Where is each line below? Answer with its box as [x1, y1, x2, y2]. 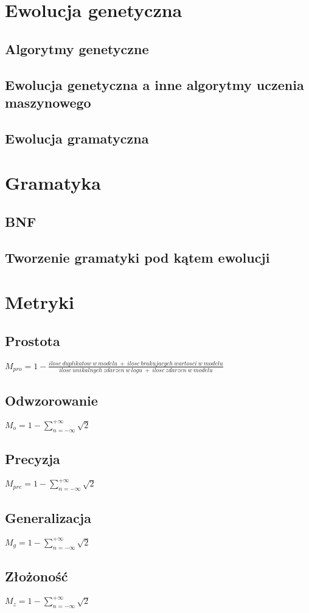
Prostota [5, 331, 60, 350]
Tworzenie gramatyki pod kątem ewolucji [5, 248, 270, 266]
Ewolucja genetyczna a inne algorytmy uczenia [5, 75, 304, 94]
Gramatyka [5, 170, 101, 195]
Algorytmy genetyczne [5, 39, 149, 58]
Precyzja [5, 449, 60, 468]
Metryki [5, 289, 75, 314]
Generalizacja [5, 508, 91, 527]
